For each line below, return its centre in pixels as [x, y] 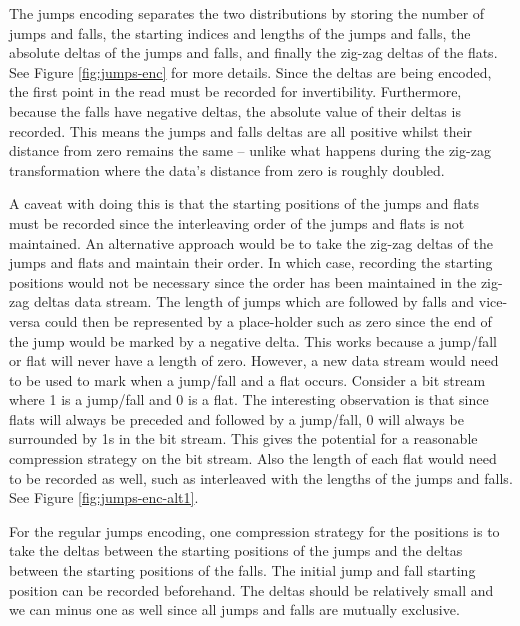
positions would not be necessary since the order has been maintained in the [243, 281]
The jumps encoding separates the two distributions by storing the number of [247, 13]
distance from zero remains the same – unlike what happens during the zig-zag [250, 150]
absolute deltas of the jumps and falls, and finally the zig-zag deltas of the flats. [253, 52]
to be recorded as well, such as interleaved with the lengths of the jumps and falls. [261, 477]
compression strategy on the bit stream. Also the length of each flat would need [253, 458]
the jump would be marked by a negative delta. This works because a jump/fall [253, 340]
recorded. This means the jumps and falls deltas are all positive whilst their [241, 130]
